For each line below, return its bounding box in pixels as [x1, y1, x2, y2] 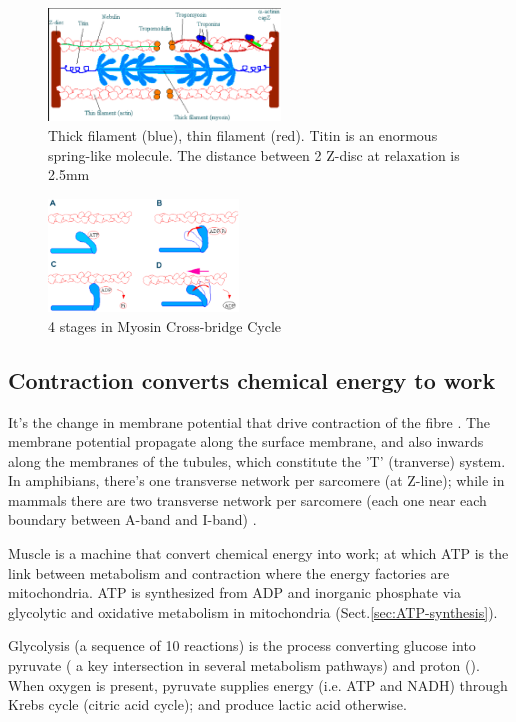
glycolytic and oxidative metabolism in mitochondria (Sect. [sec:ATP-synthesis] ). [8, 601, 498, 622]
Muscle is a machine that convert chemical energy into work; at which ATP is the [8, 543, 509, 564]
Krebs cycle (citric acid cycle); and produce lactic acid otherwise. [8, 694, 407, 715]
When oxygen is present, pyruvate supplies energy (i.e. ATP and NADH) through [8, 674, 508, 695]
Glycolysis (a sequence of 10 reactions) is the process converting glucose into [8, 635, 476, 656]
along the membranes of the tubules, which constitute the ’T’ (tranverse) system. [8, 450, 506, 471]
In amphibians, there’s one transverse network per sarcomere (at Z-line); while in [8, 470, 505, 491]
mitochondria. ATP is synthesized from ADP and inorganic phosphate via [8, 582, 461, 603]
